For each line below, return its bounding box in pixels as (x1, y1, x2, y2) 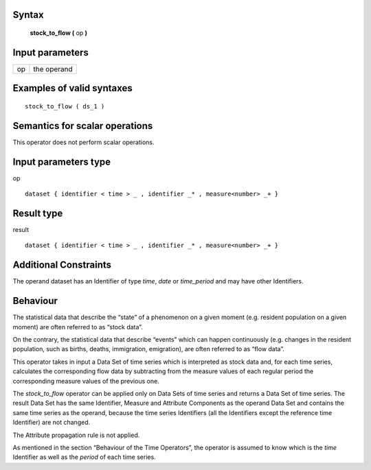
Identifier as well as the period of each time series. (12, 453, 156, 461)
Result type (12, 207, 63, 219)
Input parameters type (12, 156, 111, 167)
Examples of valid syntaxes (12, 82, 133, 94)
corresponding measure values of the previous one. (12, 377, 159, 385)
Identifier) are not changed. (12, 419, 91, 427)
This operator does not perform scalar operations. (12, 138, 155, 146)
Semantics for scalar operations (12, 120, 153, 132)
